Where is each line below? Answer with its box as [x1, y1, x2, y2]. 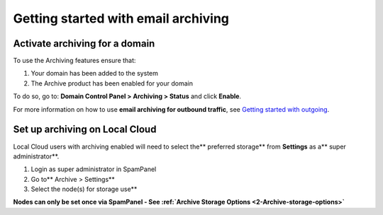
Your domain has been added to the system [30, 69, 159, 78]
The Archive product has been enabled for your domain [30, 79, 193, 88]
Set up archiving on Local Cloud [13, 124, 157, 136]
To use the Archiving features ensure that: [13, 57, 136, 65]
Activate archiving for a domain [13, 37, 155, 50]
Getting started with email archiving [13, 11, 230, 26]
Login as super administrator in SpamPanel [30, 165, 157, 173]
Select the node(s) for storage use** [30, 185, 138, 194]
